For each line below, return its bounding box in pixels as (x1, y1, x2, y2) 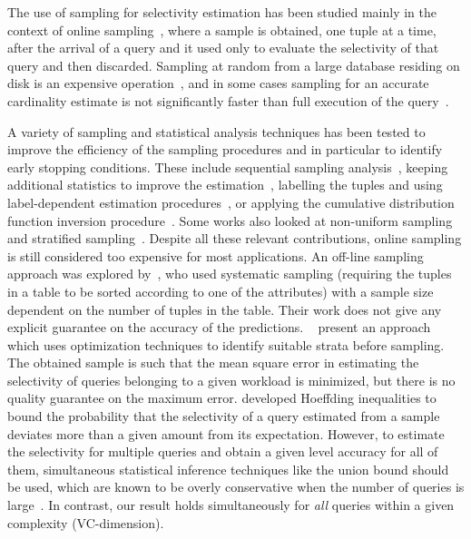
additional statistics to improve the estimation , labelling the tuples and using (7, 175, 443, 194)
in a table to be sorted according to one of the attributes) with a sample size (7, 281, 434, 300)
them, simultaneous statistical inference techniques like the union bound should (7, 459, 449, 478)
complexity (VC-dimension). (7, 513, 164, 532)
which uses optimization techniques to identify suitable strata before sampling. (7, 335, 445, 354)
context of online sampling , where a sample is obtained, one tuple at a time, (7, 20, 437, 39)
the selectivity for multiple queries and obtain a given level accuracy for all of (7, 442, 438, 461)
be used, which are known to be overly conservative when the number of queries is (7, 477, 465, 496)
